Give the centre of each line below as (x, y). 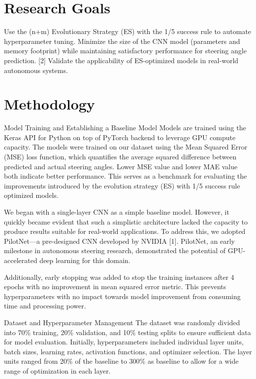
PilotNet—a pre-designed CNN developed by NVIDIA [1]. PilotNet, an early (119, 241)
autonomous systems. (36, 70)
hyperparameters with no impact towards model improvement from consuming (122, 296)
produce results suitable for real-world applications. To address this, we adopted (125, 231)
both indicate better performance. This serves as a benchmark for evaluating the (126, 176)
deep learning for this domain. (85, 260)
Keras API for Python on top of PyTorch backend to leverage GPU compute (120, 137)
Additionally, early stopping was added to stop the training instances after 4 (119, 277)
